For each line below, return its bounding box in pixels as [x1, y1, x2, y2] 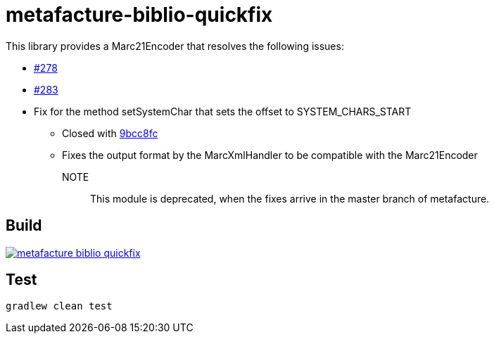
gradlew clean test [6, 300, 113, 312]
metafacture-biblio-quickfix [6, 3, 273, 27]
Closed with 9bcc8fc [62, 127, 158, 139]
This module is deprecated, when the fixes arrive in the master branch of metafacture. [90, 192, 490, 205]
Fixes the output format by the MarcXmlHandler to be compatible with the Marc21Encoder [62, 148, 478, 161]
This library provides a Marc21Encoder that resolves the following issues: [6, 39, 344, 52]
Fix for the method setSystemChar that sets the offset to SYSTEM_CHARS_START [34, 105, 412, 117]
